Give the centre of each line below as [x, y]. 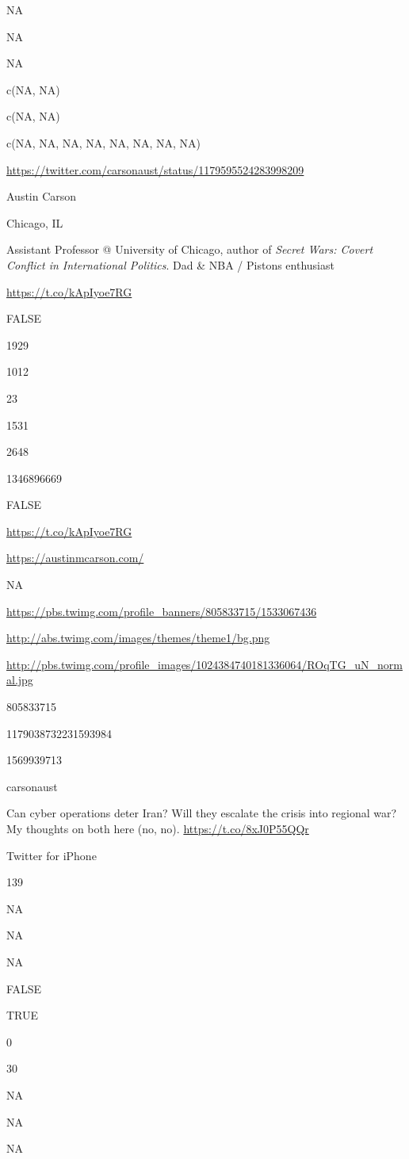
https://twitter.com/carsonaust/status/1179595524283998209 [155, 169]
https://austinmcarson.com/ [75, 558]
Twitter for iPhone [52, 855]
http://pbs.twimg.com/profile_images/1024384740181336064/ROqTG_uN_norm [204, 664]
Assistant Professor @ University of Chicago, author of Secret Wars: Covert [190, 249]
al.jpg [20, 680]
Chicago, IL [35, 222]
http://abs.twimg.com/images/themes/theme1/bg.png [138, 638]
